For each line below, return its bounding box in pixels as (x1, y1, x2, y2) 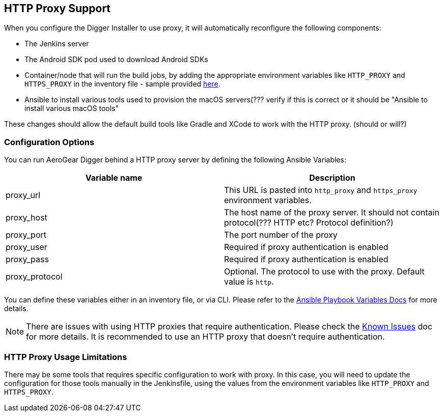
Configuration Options (4, 136, 95, 147)
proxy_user (6, 242, 47, 253)
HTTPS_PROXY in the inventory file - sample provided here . (24, 79, 220, 89)
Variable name (85, 173, 143, 183)
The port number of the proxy (224, 230, 338, 240)
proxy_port (6, 230, 46, 240)
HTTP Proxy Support (4, 2, 111, 15)
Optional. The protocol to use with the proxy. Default (224, 266, 425, 277)
